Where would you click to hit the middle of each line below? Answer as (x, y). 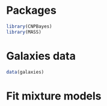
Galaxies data (41, 56)
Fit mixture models (54, 96)
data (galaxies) (25, 72)
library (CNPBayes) (29, 26)
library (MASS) (24, 32)
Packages (32, 10)
